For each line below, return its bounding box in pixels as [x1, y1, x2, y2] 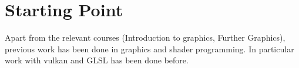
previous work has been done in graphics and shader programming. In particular [5, 42, 294, 55]
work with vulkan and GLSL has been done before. [5, 54, 189, 66]
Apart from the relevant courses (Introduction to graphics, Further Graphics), [5, 31, 285, 44]
